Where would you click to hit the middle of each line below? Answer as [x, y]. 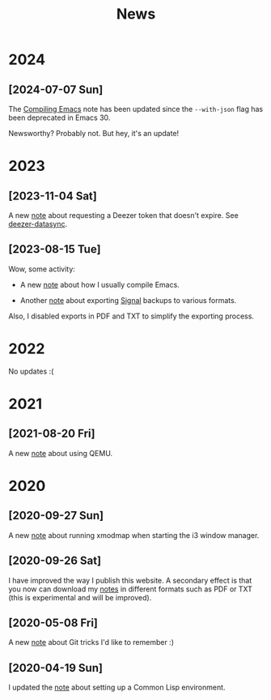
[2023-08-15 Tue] [55, 249]
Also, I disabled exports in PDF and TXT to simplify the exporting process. [131, 316]
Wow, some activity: [42, 269]
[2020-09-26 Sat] [55, 561]
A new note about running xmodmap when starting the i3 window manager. [134, 535]
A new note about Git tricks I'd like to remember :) [91, 642]
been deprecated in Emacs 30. [59, 117]
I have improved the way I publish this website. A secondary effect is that [130, 580]
